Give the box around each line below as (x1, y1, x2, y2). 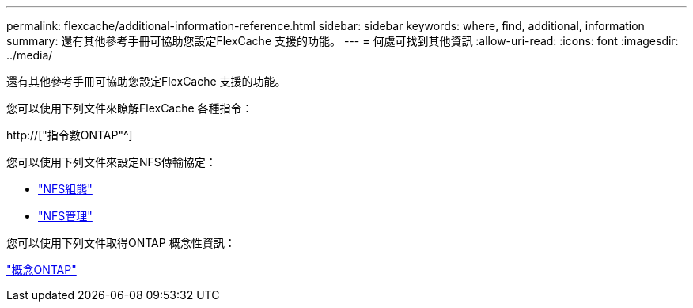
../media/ (6, 48, 53, 62)
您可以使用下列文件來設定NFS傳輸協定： (6, 155, 217, 169)
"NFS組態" (38, 182, 93, 196)
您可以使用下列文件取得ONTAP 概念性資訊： (6, 236, 236, 249)
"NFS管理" (38, 209, 93, 222)
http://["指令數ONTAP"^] (6, 128, 133, 142)
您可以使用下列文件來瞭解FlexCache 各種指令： (6, 101, 253, 115)
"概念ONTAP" (6, 263, 77, 276)
